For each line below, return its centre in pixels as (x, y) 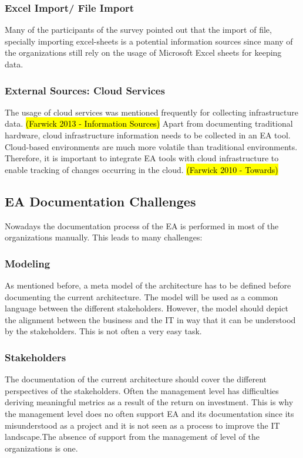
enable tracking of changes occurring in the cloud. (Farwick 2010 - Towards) (142, 169)
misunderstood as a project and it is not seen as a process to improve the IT (142, 425)
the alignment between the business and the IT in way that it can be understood (150, 319)
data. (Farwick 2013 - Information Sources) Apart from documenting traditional (149, 123)
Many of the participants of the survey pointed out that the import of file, (138, 30)
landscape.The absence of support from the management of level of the (132, 437)
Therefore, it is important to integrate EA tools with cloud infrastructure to (142, 158)
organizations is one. (41, 448)
